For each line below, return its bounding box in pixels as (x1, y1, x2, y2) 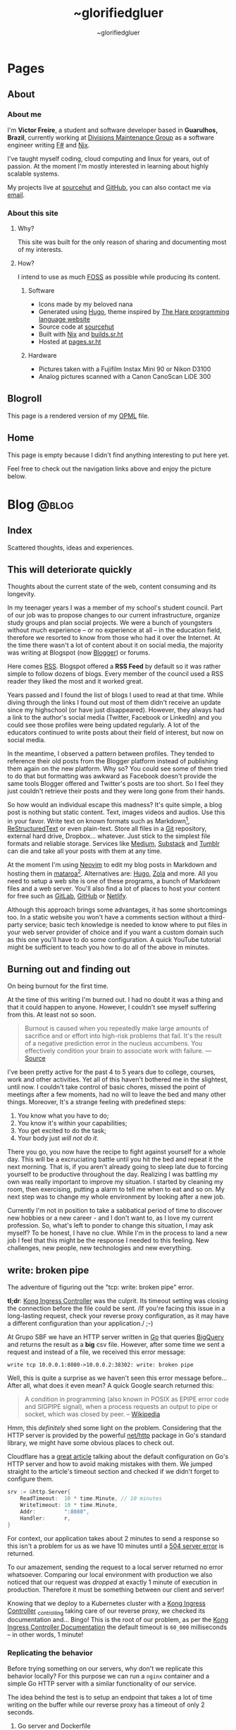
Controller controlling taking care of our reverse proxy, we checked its (7, 1607, 206, 1616)
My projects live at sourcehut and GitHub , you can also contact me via (7, 183, 211, 191)
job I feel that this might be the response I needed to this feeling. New (7, 1236, 209, 1245)
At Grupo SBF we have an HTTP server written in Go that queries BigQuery (7, 1333, 224, 1341)
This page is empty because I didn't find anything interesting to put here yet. (7, 450, 230, 459)
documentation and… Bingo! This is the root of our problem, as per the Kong (7, 1616, 229, 1624)
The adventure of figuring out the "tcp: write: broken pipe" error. (7, 1283, 194, 1292)
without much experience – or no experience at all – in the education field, (7, 626, 222, 634)
